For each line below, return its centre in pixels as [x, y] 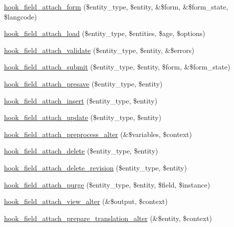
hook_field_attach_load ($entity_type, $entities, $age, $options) [105, 33]
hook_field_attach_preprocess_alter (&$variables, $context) [98, 134]
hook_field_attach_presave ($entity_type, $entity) [83, 83]
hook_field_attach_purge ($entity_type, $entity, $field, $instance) [107, 184]
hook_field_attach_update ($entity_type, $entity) [83, 117]
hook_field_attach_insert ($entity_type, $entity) [81, 100]
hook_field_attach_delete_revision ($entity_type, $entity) [95, 167]
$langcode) [21, 16]
